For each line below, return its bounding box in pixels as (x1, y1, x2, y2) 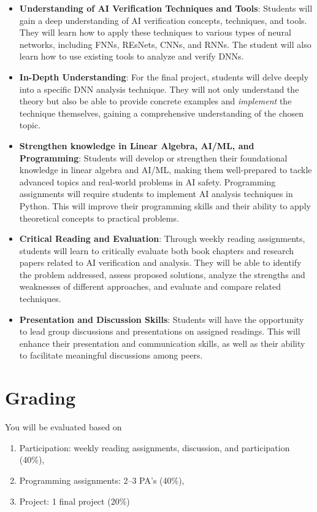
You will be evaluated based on (5, 421, 122, 433)
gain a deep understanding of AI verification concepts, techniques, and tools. (19, 14, 307, 26)
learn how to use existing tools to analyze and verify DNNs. (19, 50, 244, 63)
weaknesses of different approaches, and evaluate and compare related (19, 280, 281, 293)
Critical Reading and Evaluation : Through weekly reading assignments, (19, 232, 305, 245)
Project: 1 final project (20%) (19, 494, 130, 507)
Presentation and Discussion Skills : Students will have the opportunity (19, 312, 304, 325)
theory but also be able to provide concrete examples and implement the (19, 95, 292, 107)
